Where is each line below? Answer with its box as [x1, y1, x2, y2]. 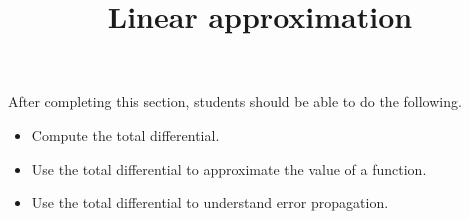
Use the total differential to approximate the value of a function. [31, 158, 427, 179]
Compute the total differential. [31, 124, 220, 145]
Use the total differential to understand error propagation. [31, 192, 389, 213]
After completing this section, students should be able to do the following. [8, 91, 462, 112]
